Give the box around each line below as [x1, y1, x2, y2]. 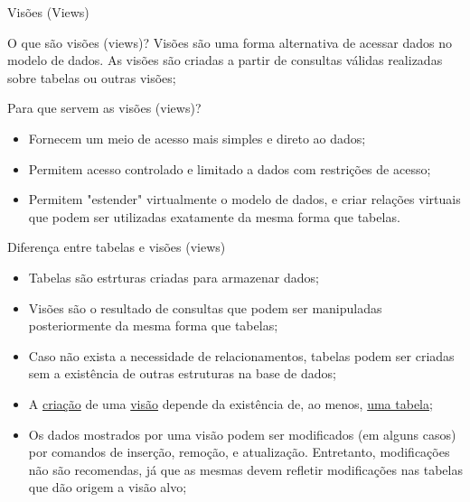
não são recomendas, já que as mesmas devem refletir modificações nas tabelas [28, 460, 463, 479]
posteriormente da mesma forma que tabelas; [28, 316, 278, 335]
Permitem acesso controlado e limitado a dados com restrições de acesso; [28, 159, 431, 178]
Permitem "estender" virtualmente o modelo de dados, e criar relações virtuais [28, 190, 461, 209]
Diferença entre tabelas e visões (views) [7, 237, 226, 256]
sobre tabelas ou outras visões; [7, 68, 176, 87]
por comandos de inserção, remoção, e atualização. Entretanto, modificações [28, 442, 450, 461]
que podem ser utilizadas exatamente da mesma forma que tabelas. [28, 207, 400, 226]
